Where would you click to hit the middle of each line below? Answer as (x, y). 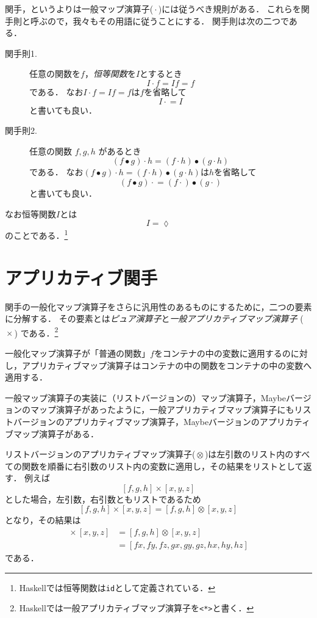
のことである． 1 (37, 234)
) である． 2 (36, 332)
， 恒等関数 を (110, 74)
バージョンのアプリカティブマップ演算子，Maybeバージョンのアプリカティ (162, 421)
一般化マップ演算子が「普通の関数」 (77, 353)
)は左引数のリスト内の (249, 454)
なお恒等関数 (30, 213)
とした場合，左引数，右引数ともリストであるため (103, 499)
